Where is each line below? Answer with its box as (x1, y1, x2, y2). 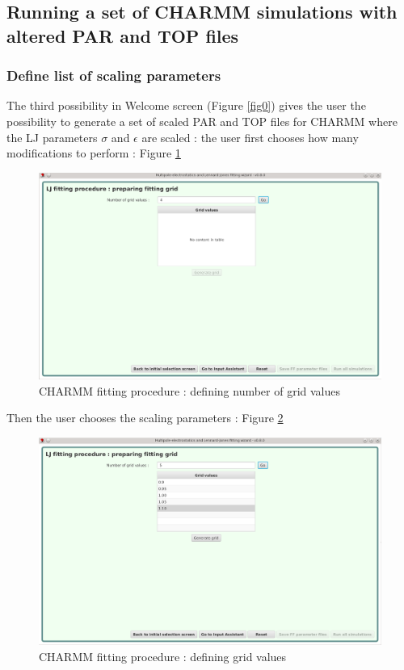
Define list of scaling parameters (6, 65, 221, 86)
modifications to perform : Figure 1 (6, 144, 181, 161)
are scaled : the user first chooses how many (141, 128, 359, 145)
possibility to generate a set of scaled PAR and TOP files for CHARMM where (6, 112, 398, 129)
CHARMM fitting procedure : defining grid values (39, 647, 287, 664)
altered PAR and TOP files (6, 23, 239, 48)
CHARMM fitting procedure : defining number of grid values (39, 382, 341, 399)
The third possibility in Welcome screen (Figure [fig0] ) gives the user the (6, 97, 366, 114)
